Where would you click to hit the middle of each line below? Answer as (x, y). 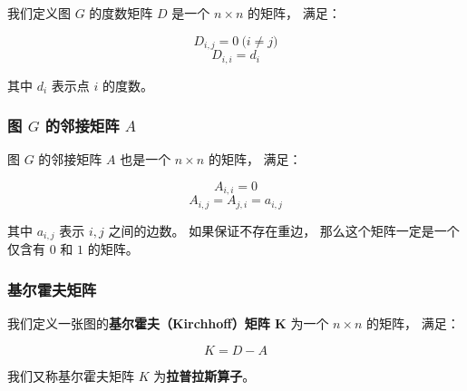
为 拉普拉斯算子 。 (204, 375)
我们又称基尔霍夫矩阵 (71, 375)
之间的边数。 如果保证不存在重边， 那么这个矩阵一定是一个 (284, 230)
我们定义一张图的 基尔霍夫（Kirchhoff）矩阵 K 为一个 (168, 323)
